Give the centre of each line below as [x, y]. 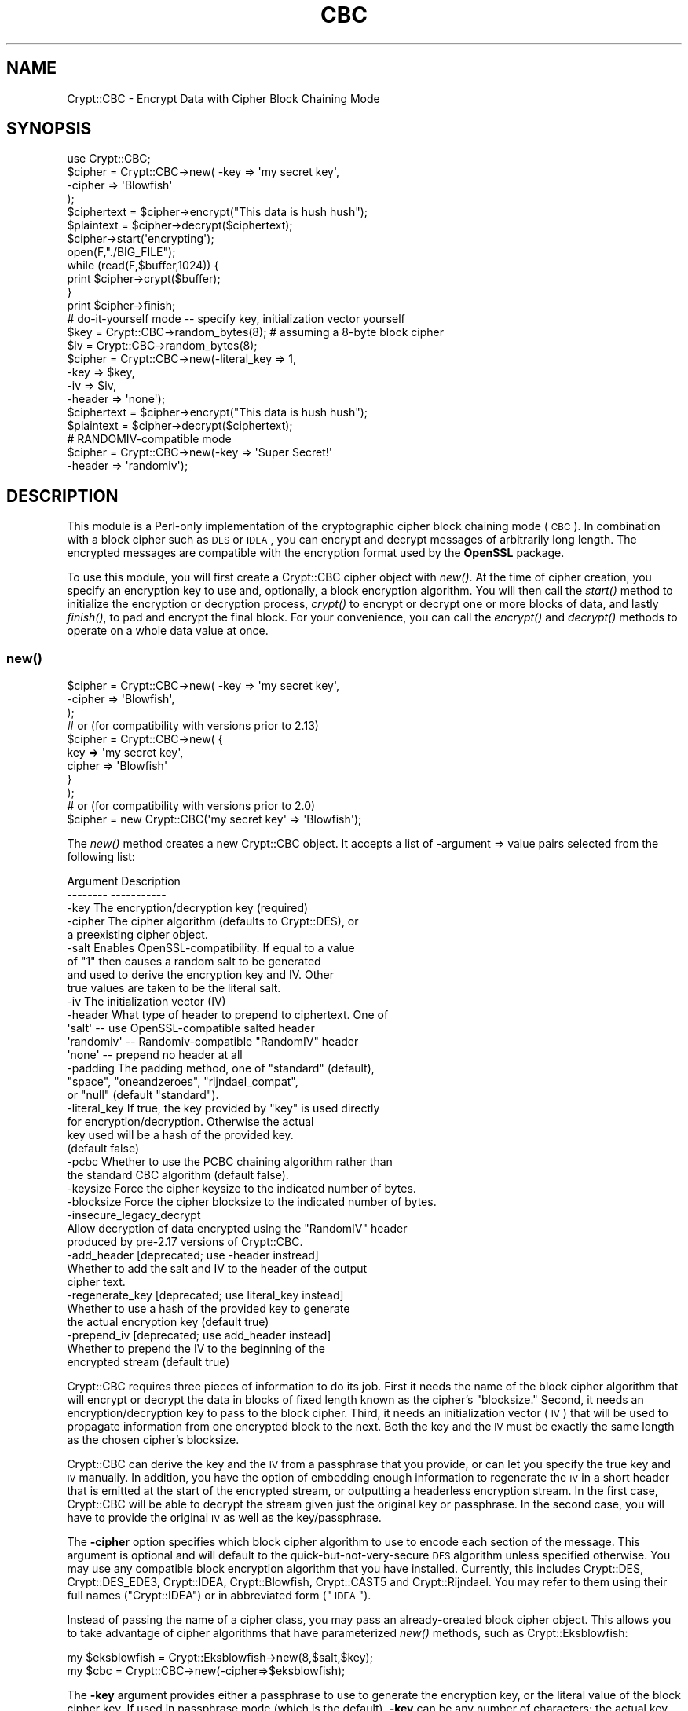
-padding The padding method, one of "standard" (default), [221, 1068]
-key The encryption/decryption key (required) [188, 908]
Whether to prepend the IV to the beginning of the [196, 1349]
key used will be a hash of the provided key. [180, 1135]
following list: [101, 857]
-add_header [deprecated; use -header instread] [193, 1255]
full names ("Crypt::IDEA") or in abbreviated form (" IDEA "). [219, 1596]
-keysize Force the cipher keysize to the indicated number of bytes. [242, 1189]
